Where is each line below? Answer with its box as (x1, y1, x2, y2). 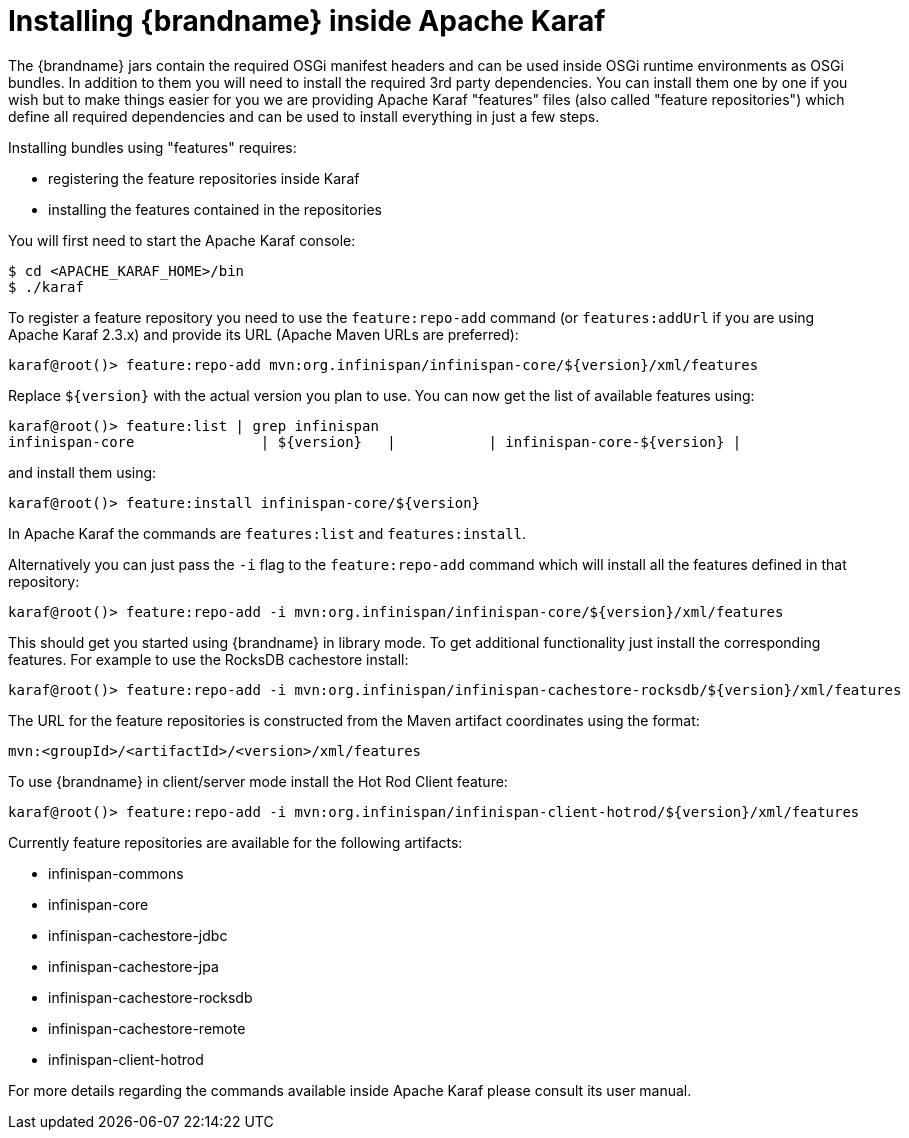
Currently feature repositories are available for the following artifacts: (8, 833, 463, 851)
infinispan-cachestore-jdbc (48, 926, 228, 944)
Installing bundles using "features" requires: (8, 138, 297, 156)
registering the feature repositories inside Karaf (48, 169, 360, 187)
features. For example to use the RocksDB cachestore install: (8, 650, 409, 668)
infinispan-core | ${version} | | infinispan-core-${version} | (8, 433, 742, 450)
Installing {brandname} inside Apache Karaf (8, 4, 606, 38)
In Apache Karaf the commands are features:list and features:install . (8, 524, 527, 542)
